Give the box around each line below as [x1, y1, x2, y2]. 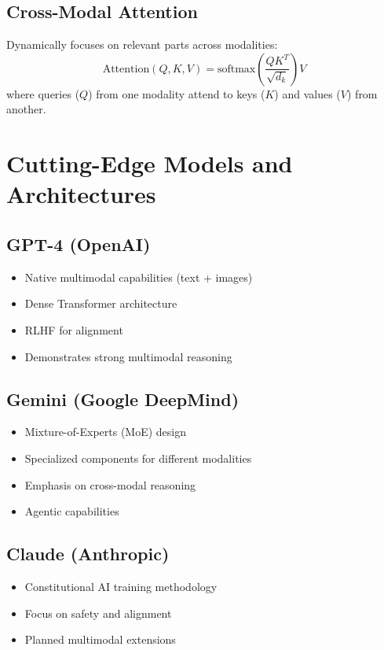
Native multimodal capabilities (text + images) [24, 268, 253, 285]
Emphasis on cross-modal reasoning [24, 476, 196, 493]
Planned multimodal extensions [24, 631, 176, 648]
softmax [217, 63, 256, 75]
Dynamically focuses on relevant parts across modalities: [6, 36, 278, 53]
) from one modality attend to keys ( [88, 85, 265, 102]
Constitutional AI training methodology [24, 578, 218, 594]
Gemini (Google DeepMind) [6, 386, 240, 411]
